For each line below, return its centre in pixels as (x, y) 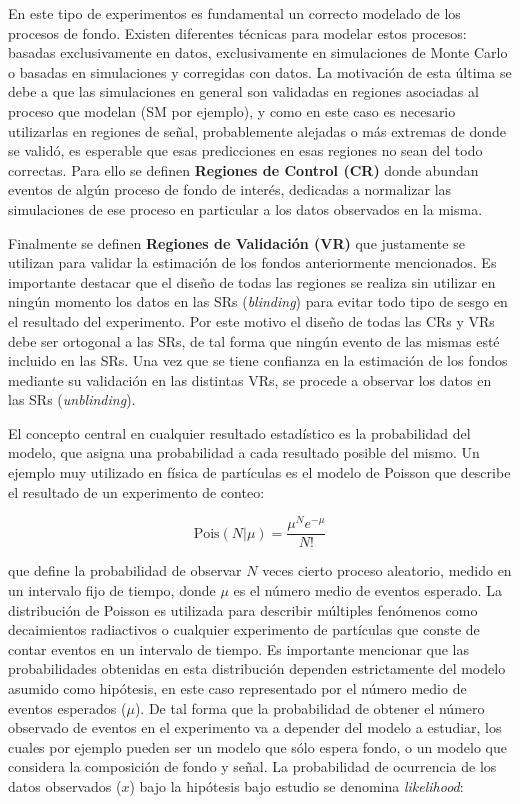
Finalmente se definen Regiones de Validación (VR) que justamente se (236, 242)
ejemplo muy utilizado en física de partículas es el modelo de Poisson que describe (259, 472)
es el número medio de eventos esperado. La (367, 589)
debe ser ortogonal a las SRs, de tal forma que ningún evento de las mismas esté (254, 340)
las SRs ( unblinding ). (72, 399)
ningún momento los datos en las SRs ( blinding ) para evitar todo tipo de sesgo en (258, 301)
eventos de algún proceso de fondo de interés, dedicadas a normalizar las (230, 189)
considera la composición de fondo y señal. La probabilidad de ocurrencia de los (252, 766)
